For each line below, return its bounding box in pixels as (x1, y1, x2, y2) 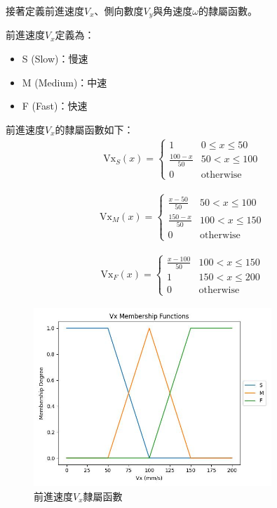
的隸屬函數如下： (55, 122, 134, 136)
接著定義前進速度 (6, 4, 84, 18)
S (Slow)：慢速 (22, 51, 88, 66)
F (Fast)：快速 (22, 98, 88, 113)
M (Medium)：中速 (22, 74, 107, 89)
